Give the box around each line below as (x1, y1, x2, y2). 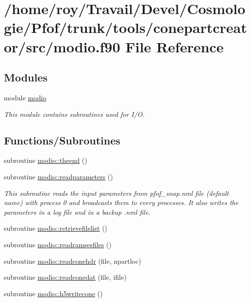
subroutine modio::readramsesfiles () (4, 239, 112, 249)
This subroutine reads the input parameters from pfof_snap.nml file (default (4, 188, 229, 198)
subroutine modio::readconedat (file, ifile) (4, 272, 127, 282)
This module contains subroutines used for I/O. (4, 109, 145, 119)
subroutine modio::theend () (4, 155, 87, 165)
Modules (4, 70, 48, 85)
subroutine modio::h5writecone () (4, 288, 103, 298)
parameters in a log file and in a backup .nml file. (4, 207, 150, 217)
